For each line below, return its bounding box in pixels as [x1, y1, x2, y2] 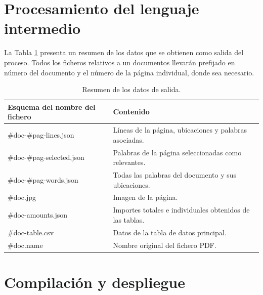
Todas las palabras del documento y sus [113, 170, 237, 180]
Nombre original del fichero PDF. [113, 239, 216, 250]
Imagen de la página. [113, 192, 178, 202]
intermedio [4, 18, 80, 38]
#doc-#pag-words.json [8, 174, 78, 185]
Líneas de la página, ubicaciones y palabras [113, 124, 247, 135]
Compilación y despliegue [4, 271, 185, 292]
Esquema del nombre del [8, 101, 96, 112]
